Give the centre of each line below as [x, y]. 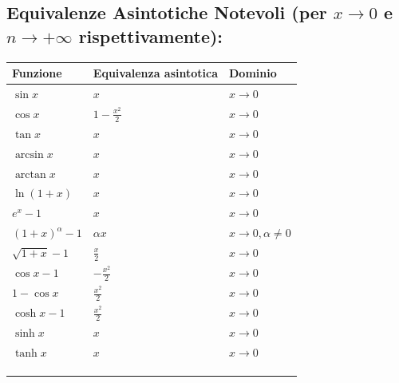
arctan [30, 174]
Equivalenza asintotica [156, 73]
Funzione [37, 73]
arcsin [29, 154]
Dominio [253, 73]
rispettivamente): [151, 36]
